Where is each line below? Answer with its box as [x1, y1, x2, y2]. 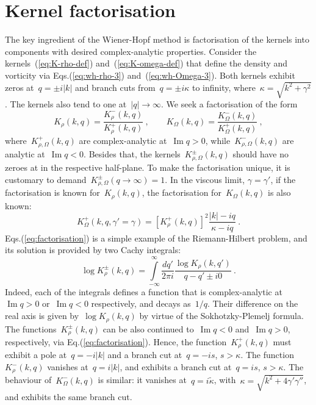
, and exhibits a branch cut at [120, 360, 232, 373]
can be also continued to [102, 322, 194, 335]
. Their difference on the [207, 297, 298, 310]
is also [268, 186, 291, 199]
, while [205, 134, 231, 146]
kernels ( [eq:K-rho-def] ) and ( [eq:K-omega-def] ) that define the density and [5, 57, 288, 70]
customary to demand [5, 173, 87, 185]
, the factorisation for [142, 186, 221, 199]
